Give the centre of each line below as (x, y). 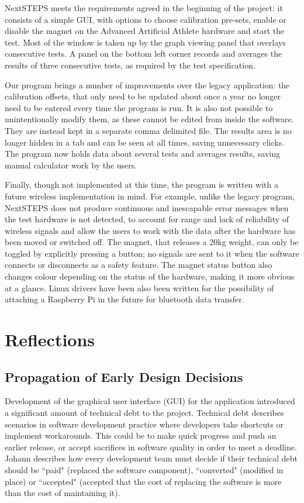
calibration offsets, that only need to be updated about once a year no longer (143, 96)
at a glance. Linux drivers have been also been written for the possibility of (139, 287)
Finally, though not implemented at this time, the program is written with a (141, 185)
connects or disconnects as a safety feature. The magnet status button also (139, 265)
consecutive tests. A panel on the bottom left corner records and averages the (144, 54)
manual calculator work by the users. (71, 165)
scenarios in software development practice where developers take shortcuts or (144, 424)
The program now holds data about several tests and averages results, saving (142, 154)
